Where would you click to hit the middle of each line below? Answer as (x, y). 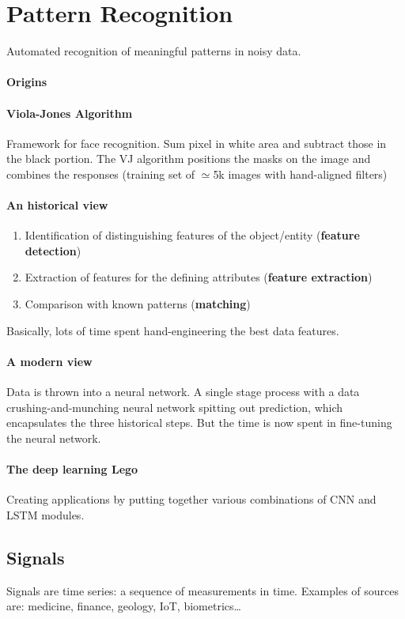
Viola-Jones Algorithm (70, 113)
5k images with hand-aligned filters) (300, 174)
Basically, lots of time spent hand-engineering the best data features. (173, 330)
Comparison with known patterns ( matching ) (138, 304)
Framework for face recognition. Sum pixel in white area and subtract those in (197, 143)
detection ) (53, 250)
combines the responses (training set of (101, 174)
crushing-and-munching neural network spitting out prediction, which (175, 407)
